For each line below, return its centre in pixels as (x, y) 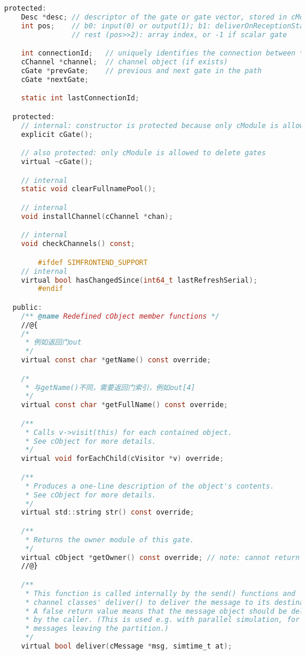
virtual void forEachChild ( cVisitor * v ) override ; (122, 459)
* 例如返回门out (53, 343)
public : (27, 307)
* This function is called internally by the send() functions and (160, 593)
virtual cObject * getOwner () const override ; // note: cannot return (160, 557)
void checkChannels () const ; (78, 244)
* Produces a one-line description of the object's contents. (150, 486)
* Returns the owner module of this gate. (110, 540)
